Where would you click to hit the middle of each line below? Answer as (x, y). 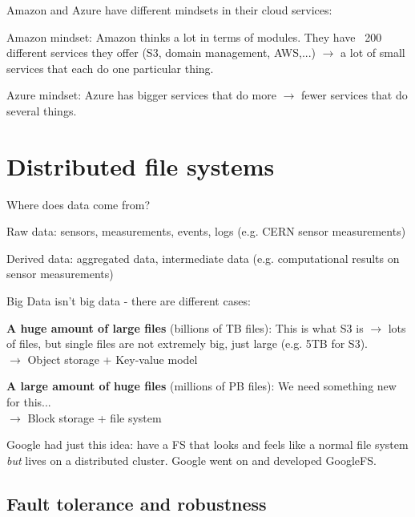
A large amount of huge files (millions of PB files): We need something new (201, 386)
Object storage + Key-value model (113, 359)
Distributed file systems (141, 166)
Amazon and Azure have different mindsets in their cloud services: (169, 10)
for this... (29, 402)
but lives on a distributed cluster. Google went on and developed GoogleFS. (191, 460)
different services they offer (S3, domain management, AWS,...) (161, 53)
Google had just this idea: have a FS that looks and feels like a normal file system (207, 444)
